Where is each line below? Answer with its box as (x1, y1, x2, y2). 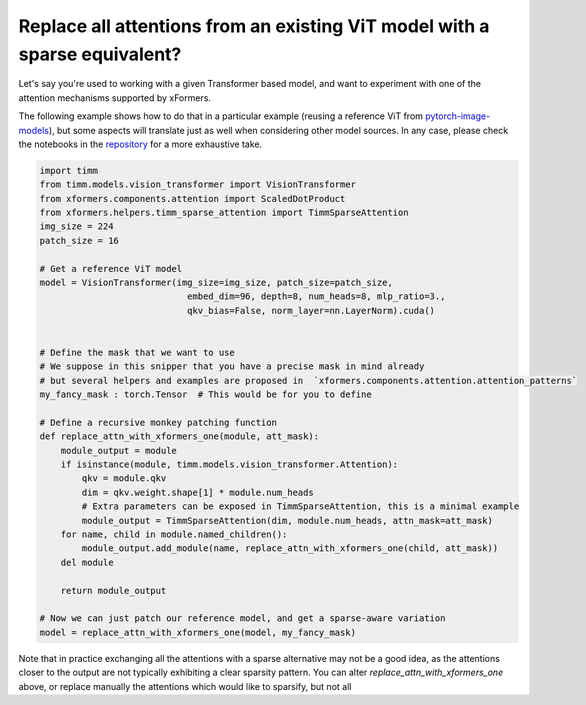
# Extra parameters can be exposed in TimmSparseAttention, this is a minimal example (81, 501, 520, 512)
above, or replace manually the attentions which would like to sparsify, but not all (18, 680, 352, 692)
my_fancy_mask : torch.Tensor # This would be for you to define (39, 389, 372, 400)
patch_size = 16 (39, 235, 120, 246)
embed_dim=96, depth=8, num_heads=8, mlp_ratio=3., (186, 291, 446, 302)
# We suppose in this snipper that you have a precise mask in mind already (39, 361, 425, 372)
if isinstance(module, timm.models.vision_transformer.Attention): (60, 459, 399, 470)
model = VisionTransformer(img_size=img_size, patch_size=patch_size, (39, 277, 394, 289)
